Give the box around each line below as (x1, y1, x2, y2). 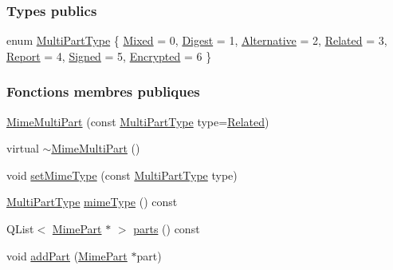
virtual (6, 140, 39, 157)
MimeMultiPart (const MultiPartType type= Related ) (6, 113, 269, 129)
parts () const (133, 220, 200, 236)
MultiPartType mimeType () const (6, 193, 178, 210)
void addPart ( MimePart (6, 247, 128, 264)
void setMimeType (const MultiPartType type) (6, 166, 238, 183)
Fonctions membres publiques (6, 81, 200, 101)
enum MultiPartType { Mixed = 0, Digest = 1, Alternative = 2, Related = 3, (6, 32, 387, 49)
